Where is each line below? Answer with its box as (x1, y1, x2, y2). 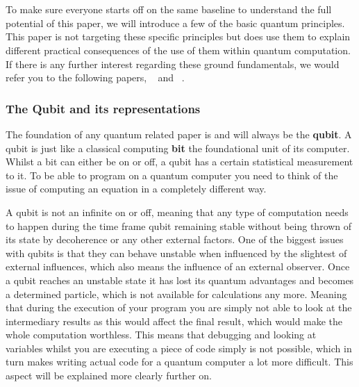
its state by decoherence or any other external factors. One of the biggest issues (6, 232, 344, 247)
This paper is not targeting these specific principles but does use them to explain (6, 29, 351, 44)
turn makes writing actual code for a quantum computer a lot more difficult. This (6, 354, 353, 369)
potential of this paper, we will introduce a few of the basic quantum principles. (6, 15, 345, 30)
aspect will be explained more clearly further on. (6, 368, 212, 383)
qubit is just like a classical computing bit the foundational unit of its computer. (6, 140, 350, 155)
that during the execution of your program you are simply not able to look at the (6, 300, 352, 315)
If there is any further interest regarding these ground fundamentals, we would (6, 56, 340, 71)
